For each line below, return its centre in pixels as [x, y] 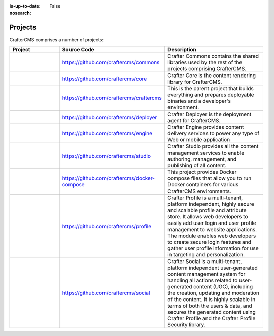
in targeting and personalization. [206, 254]
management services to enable [206, 153]
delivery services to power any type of [214, 133]
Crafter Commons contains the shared [213, 56]
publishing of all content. [197, 165]
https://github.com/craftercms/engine [107, 133]
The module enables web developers [212, 236]
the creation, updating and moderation [214, 293]
